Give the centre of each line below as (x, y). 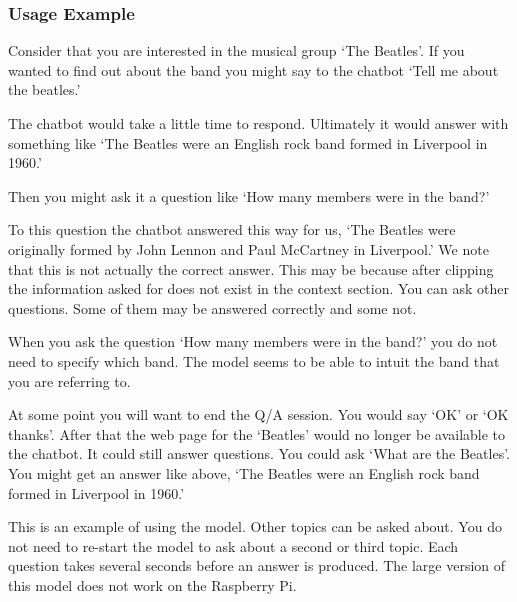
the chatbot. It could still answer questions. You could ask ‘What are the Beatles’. (259, 453)
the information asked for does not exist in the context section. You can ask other (258, 288)
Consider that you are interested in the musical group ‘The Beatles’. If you (236, 50)
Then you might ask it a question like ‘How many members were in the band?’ (249, 195)
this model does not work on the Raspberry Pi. (152, 584)
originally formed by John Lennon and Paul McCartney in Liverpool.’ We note (248, 248)
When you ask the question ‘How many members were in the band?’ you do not (253, 341)
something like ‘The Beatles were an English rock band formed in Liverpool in (248, 142)
